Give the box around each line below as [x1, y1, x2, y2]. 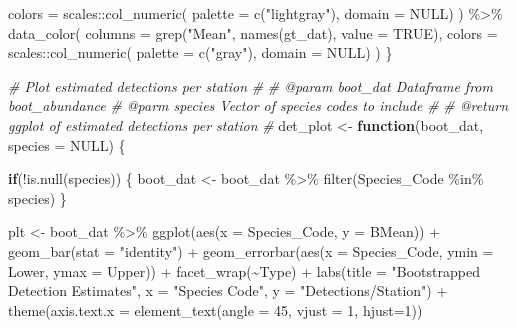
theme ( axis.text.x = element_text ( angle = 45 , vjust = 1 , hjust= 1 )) [8, 299, 423, 320]
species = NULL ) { [8, 134, 126, 155]
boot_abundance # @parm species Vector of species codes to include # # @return [8, 95, 509, 116]
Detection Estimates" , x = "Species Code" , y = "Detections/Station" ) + [8, 280, 448, 301]
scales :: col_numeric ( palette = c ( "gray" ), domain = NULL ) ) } [8, 42, 393, 63]
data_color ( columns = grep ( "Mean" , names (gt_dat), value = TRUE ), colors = [8, 22, 498, 43]
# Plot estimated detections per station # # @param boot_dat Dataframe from [8, 75, 493, 96]
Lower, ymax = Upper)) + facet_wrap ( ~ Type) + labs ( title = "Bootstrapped [8, 260, 480, 281]
